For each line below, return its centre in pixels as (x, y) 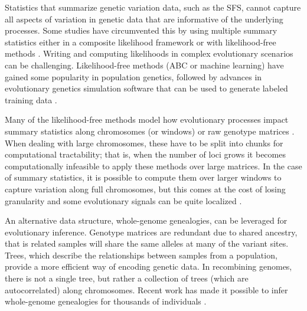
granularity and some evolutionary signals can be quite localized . (123, 200)
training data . (31, 99)
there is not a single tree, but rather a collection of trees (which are (127, 278)
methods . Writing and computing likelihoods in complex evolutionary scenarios (149, 53)
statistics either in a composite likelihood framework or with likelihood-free (141, 42)
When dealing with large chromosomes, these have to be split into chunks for (144, 143)
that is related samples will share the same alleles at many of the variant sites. (147, 243)
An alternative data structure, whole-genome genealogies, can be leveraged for (146, 220)
